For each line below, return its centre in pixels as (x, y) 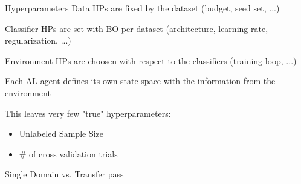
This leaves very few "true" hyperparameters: (88, 113)
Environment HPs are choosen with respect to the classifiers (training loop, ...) (151, 60)
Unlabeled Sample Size (61, 133)
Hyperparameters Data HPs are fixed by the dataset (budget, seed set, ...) (142, 8)
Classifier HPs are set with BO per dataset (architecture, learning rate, (137, 28)
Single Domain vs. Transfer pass (64, 174)
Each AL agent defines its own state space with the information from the (140, 81)
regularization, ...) (38, 40)
